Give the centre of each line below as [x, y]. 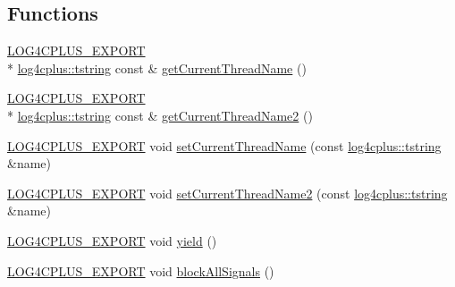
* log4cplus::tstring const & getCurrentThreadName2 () [160, 115]
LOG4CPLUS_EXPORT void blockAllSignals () [141, 270]
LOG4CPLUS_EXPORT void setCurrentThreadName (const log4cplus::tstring [224, 145]
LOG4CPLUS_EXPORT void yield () [112, 240]
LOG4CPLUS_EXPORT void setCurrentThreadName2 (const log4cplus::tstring [227, 193]
